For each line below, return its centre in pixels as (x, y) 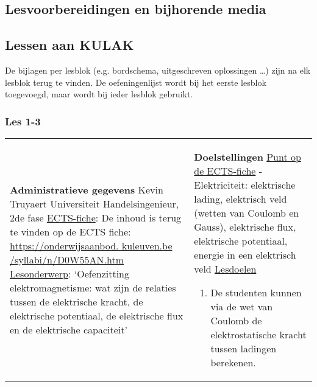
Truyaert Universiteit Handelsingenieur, (94, 203)
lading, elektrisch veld (240, 198)
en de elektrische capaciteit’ (69, 329)
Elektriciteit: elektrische (245, 184)
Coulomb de (236, 320)
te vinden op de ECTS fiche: (70, 231)
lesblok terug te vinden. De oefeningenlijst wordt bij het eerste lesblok (136, 82)
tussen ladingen (244, 348)
